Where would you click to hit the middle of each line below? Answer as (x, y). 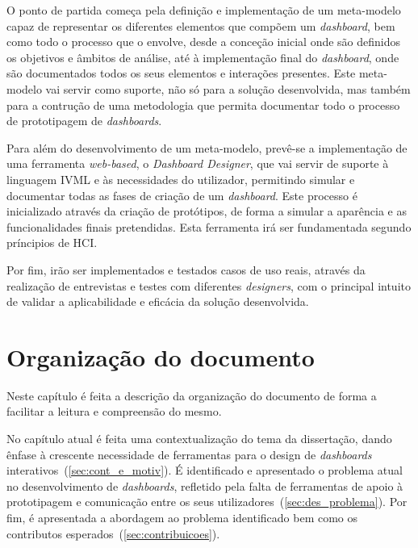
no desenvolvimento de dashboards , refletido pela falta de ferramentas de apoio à (205, 485)
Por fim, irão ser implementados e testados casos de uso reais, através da (186, 269)
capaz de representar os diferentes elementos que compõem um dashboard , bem (201, 25)
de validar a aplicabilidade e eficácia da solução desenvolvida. (158, 301)
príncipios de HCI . (52, 243)
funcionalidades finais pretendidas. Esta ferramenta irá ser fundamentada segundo (209, 226)
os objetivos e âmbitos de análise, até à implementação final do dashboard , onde (203, 57)
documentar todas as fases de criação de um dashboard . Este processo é (182, 195)
